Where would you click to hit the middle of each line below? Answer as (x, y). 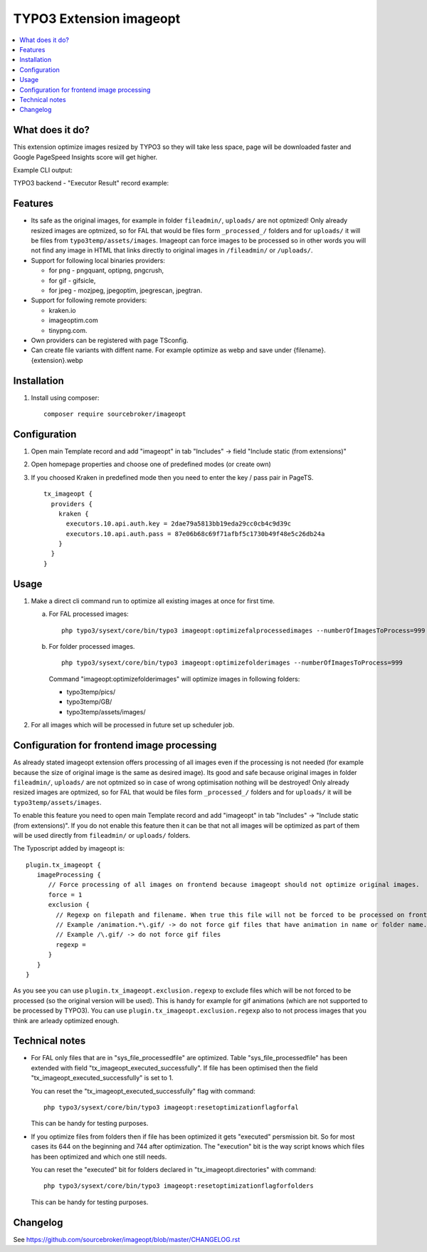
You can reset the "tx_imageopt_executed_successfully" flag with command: (143, 1091)
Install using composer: (65, 397)
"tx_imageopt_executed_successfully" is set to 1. (102, 1078)
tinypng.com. (68, 330)
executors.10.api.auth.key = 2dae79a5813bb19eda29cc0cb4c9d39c (179, 524)
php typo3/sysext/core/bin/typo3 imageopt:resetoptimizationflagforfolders (179, 1186)
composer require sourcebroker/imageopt (115, 414)
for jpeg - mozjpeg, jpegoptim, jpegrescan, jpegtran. (126, 290)
